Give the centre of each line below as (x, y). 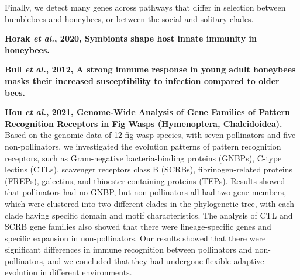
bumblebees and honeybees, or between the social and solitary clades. (129, 18)
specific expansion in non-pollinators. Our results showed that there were (135, 238)
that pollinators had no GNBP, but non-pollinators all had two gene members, (146, 192)
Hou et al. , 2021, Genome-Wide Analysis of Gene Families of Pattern (148, 112)
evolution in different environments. (68, 272)
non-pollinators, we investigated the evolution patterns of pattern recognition (143, 146)
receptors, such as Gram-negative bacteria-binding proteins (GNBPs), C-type (143, 158)
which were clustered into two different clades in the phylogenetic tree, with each (149, 203)
